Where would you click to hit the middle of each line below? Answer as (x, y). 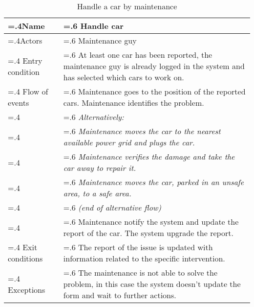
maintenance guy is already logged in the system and (154, 66)
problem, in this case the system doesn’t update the (152, 284)
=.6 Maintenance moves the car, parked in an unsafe (154, 182)
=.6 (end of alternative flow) (112, 207)
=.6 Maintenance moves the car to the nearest (142, 131)
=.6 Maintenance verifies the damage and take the (149, 156)
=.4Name (26, 26)
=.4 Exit (23, 247)
